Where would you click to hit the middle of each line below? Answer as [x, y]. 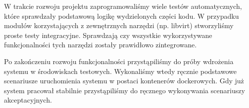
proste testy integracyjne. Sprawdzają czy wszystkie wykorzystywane [108, 35]
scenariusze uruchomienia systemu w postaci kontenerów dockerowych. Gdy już [124, 81]
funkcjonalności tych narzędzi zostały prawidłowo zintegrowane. [100, 45]
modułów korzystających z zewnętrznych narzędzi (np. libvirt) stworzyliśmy [119, 25]
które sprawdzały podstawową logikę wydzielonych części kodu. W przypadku [122, 16]
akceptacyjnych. [28, 100]
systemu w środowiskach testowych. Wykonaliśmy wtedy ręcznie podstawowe [120, 71]
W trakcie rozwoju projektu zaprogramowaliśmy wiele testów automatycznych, [123, 6]
